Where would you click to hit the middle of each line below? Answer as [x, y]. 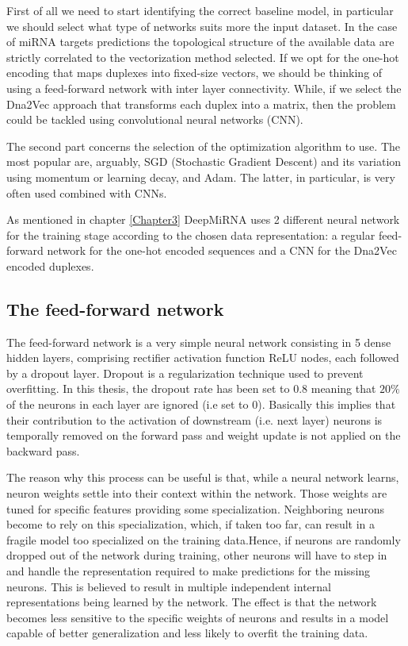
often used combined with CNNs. [87, 192]
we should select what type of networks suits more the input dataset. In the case [202, 26]
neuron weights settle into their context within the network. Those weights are [197, 493]
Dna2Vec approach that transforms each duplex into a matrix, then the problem [201, 104]
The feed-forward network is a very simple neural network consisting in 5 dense [199, 342]
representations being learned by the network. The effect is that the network [192, 602]
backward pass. [43, 450]
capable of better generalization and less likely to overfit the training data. [187, 633]
